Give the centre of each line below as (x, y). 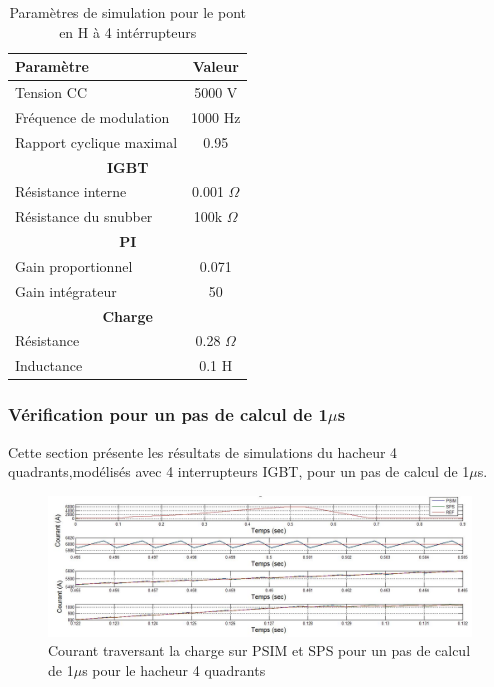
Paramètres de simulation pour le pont (127, 12)
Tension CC (51, 92)
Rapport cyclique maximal (96, 141)
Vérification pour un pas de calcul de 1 (168, 414)
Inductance (49, 365)
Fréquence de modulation (92, 116)
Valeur (215, 66)
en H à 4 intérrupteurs (128, 31)
